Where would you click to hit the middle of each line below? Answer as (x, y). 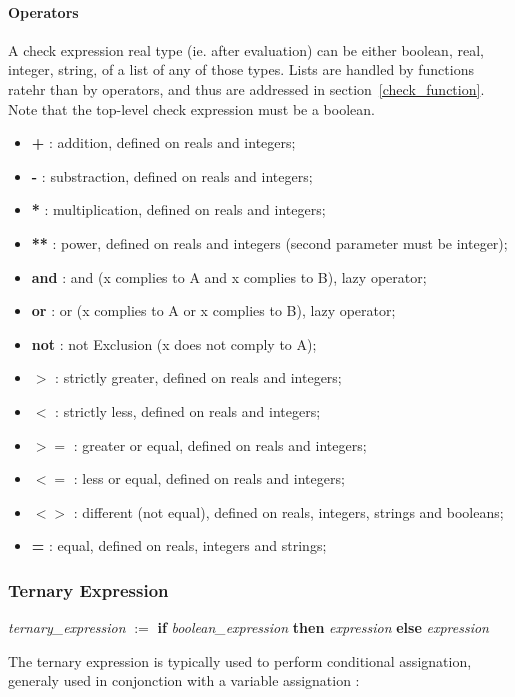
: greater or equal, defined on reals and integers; (220, 444)
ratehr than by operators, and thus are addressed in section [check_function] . (246, 88)
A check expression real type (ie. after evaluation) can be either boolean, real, (246, 49)
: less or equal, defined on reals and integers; (209, 478)
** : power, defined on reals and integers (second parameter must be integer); (269, 242)
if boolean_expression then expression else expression (323, 627)
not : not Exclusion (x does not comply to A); (174, 343)
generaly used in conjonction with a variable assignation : (184, 680)
